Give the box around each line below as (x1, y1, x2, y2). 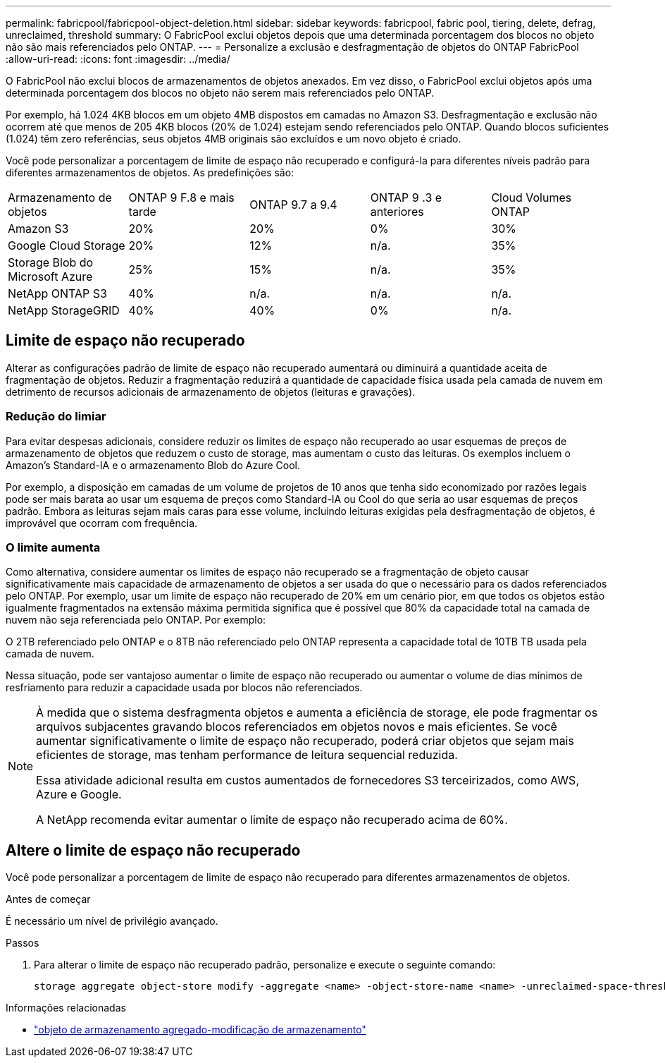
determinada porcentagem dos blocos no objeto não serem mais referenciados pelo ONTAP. (6, 87, 435, 99)
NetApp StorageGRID (8, 303, 120, 317)
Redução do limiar (6, 409, 106, 424)
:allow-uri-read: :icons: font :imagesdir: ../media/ (6, 53, 230, 65)
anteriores (370, 205, 424, 219)
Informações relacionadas (6, 1002, 126, 1014)
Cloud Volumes (491, 190, 572, 205)
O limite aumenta (6, 540, 101, 554)
